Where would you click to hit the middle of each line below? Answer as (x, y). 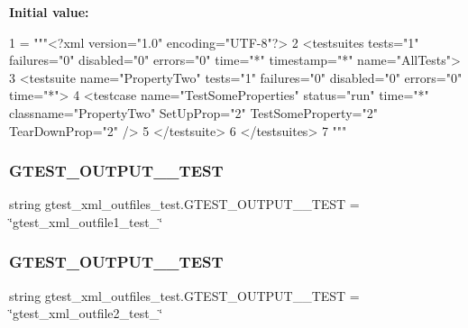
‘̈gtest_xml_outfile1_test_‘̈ (86, 221)
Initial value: (49, 12)
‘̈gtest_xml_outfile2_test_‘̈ (86, 313)
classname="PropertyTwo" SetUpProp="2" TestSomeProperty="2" (193, 112)
